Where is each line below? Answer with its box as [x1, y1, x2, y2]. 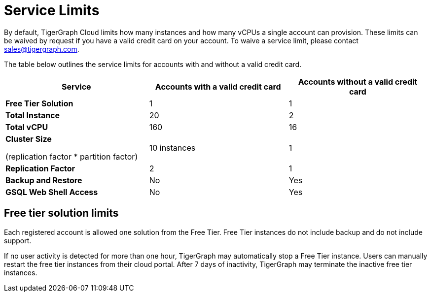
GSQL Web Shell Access [5, 187, 98, 197]
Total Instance [5, 110, 60, 120]
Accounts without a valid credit [298, 76, 418, 87]
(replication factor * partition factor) [5, 151, 138, 162]
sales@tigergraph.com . [4, 44, 79, 53]
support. [4, 236, 32, 245]
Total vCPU [5, 122, 48, 132]
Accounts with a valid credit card [155, 81, 281, 92]
